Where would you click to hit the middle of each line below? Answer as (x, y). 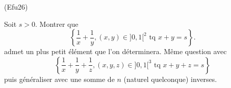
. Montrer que (57, 24)
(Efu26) (16, 7)
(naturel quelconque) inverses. (170, 79)
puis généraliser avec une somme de (59, 79)
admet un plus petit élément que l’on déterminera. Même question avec (116, 51)
